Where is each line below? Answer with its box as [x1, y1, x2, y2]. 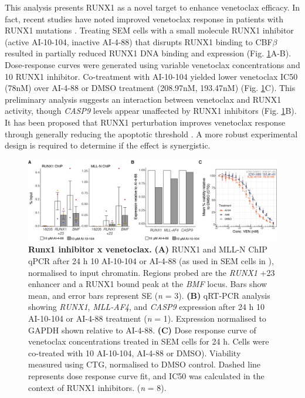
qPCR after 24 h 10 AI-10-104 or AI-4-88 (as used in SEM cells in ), [28, 255, 274, 267]
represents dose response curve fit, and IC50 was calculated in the [28, 369, 265, 382]
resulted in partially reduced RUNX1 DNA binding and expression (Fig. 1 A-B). [5, 47, 292, 59]
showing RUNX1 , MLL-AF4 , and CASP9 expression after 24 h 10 [28, 301, 265, 313]
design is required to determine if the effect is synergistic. [5, 139, 211, 151]
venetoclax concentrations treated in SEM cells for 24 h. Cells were [28, 335, 269, 348]
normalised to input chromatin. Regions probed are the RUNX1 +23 [28, 266, 275, 278]
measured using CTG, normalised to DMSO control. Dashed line [28, 358, 261, 370]
